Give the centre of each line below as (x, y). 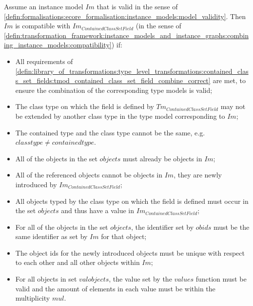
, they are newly (198, 175)
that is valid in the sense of (137, 6)
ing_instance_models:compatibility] (58, 45)
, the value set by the (140, 279)
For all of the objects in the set (62, 227)
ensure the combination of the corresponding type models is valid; (114, 90)
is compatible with (43, 26)
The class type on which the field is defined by (85, 106)
